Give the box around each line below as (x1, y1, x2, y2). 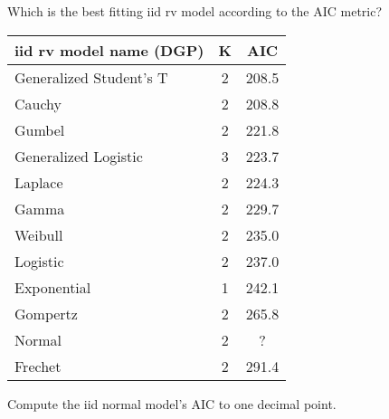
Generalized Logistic (14, 145, 143, 167)
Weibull (14, 224, 63, 245)
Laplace (14, 171, 63, 193)
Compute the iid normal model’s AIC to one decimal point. (7, 394, 337, 413)
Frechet (14, 355, 62, 376)
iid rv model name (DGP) (14, 39, 204, 61)
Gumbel (14, 119, 65, 140)
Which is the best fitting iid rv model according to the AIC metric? (7, 2, 383, 20)
